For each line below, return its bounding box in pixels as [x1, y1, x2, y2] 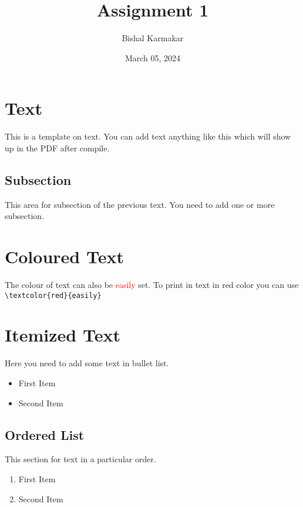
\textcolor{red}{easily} [5, 291, 102, 300]
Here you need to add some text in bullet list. [5, 357, 169, 369]
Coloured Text [5, 244, 124, 269]
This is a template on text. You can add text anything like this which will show [5, 130, 291, 143]
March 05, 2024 [124, 51, 181, 64]
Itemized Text [5, 323, 120, 347]
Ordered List [5, 425, 85, 443]
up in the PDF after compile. [5, 141, 110, 154]
